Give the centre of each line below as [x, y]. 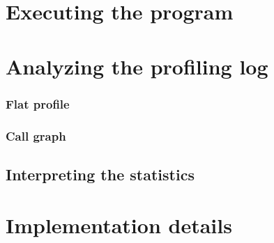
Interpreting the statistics [100, 174]
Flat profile [38, 103]
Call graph [36, 135]
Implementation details [119, 225]
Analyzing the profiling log [137, 66]
